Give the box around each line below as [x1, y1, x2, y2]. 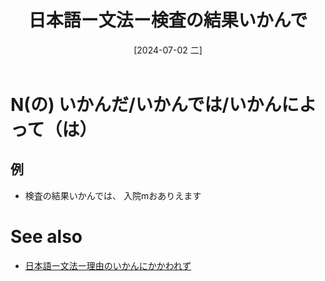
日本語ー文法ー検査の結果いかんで [28, 9, 308, 32]
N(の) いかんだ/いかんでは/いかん [10, 93, 282, 116]
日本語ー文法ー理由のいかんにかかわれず [24, 259, 192, 271]
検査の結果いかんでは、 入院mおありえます [24, 189, 202, 201]
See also [10, 225, 83, 248]
